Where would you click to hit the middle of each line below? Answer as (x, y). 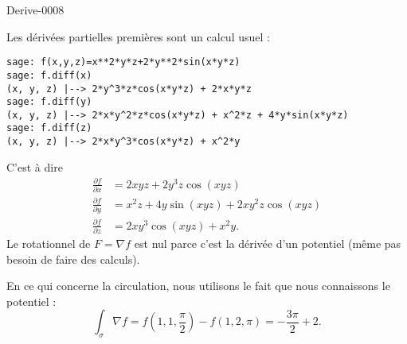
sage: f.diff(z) (49, 128)
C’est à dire (35, 166)
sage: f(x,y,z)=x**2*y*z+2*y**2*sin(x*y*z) (123, 62)
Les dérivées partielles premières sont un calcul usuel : (138, 36)
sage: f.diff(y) (49, 102)
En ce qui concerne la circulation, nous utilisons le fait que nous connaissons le (198, 286)
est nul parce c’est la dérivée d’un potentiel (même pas (268, 243)
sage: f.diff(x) (49, 75)
